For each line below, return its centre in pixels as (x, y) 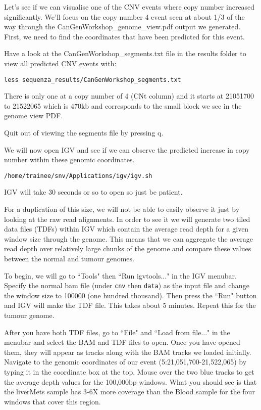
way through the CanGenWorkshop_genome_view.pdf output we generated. (122, 27)
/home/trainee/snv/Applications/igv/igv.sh (78, 176)
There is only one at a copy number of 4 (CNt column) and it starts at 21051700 (129, 96)
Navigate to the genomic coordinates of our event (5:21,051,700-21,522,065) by (125, 362)
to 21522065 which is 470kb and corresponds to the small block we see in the (123, 105)
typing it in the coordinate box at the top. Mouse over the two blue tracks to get (129, 372)
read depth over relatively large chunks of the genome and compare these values (128, 248)
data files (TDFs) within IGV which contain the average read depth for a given (126, 229)
